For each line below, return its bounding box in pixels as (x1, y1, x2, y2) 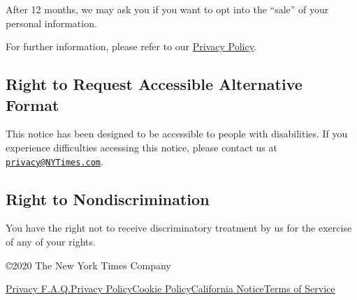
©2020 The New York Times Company (6, 257, 171, 272)
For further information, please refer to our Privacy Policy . (6, 39, 256, 54)
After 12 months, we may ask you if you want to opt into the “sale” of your (6, 2, 329, 16)
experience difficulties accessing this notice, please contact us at (6, 140, 277, 154)
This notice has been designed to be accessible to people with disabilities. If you (6, 126, 348, 141)
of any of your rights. (6, 234, 96, 249)
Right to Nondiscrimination (6, 188, 210, 209)
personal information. (6, 15, 97, 30)
